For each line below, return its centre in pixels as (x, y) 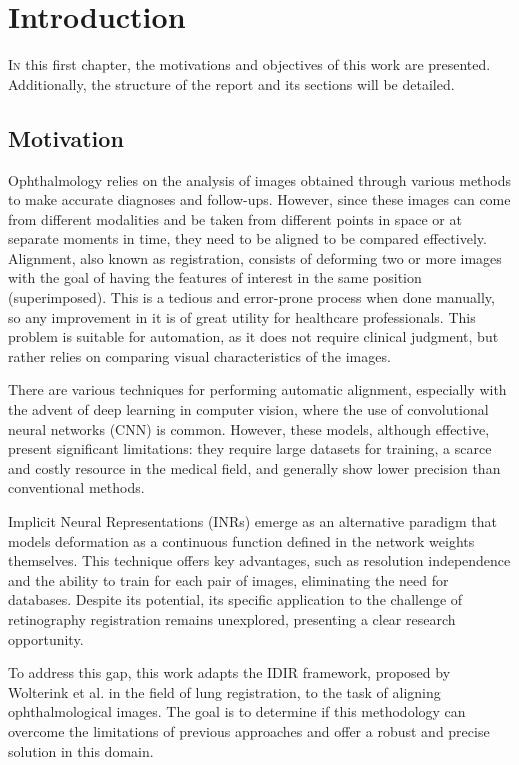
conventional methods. (76, 487)
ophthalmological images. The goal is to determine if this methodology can (237, 711)
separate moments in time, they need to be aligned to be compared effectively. (247, 238)
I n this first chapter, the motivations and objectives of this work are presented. (249, 64)
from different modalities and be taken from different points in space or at (235, 218)
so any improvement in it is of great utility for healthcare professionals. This (242, 316)
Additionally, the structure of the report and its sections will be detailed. (231, 83)
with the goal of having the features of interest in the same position (215, 277)
